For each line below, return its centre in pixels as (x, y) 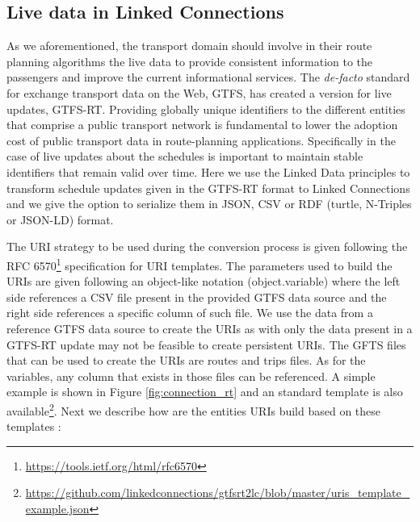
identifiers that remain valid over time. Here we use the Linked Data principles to (208, 171)
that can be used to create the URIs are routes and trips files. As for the (186, 360)
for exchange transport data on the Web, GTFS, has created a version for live (199, 92)
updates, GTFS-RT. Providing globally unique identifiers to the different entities (206, 109)
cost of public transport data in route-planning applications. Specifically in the (201, 140)
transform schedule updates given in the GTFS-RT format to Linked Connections (208, 188)
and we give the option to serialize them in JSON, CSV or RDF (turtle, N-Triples (209, 204)
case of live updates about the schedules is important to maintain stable (185, 156)
